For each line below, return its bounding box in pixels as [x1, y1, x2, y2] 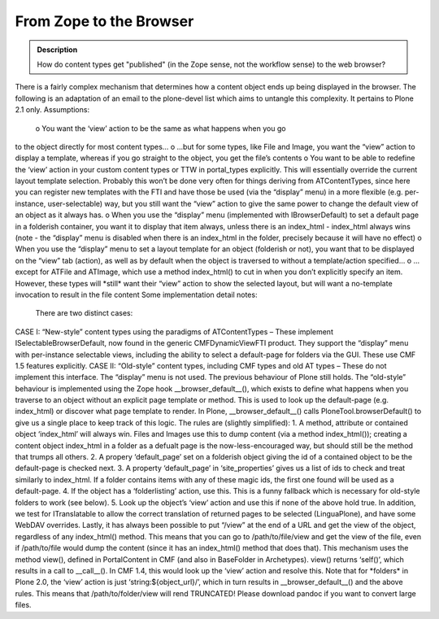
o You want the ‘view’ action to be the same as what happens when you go [35, 123, 286, 133]
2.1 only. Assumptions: [15, 105, 89, 115]
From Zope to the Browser [15, 12, 194, 30]
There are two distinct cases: [35, 308, 133, 318]
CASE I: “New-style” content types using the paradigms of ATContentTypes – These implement [15, 326, 333, 337]
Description [37, 45, 78, 54]
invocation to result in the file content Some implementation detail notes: [15, 290, 258, 299]
